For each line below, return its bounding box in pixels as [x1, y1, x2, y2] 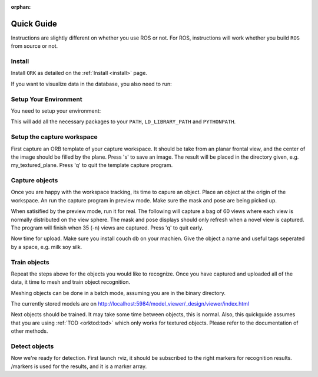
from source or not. [11, 42, 58, 50]
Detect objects [11, 342, 54, 350]
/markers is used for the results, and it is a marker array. [11, 363, 147, 370]
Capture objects [11, 176, 58, 185]
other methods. [11, 327, 48, 335]
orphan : [11, 4, 31, 10]
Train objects [11, 258, 49, 266]
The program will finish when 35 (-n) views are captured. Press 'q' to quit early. [11, 224, 204, 231]
